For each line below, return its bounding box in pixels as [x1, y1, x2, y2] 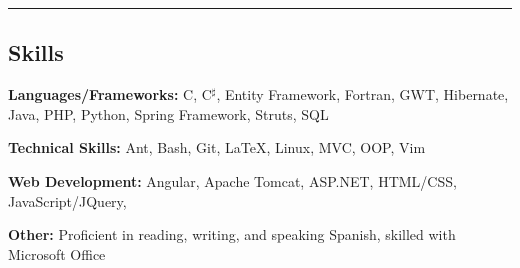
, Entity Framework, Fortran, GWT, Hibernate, [216, 84, 509, 105]
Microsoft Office [8, 243, 106, 264]
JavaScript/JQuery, [8, 190, 127, 211]
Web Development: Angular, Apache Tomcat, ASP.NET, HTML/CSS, [8, 170, 457, 191]
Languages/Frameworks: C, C [8, 84, 212, 105]
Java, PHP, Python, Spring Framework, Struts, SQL [8, 103, 329, 124]
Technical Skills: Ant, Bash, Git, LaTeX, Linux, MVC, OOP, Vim [8, 137, 426, 158]
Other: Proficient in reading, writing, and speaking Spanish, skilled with [8, 224, 456, 245]
